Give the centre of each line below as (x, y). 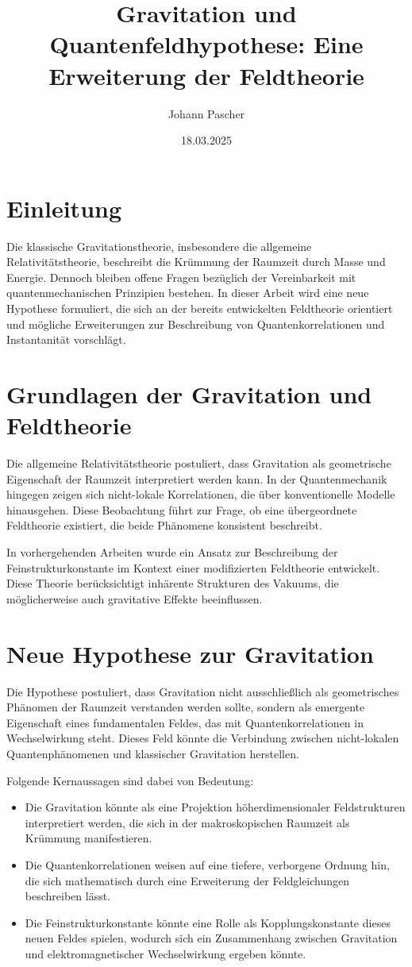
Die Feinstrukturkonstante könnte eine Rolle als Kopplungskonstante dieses (208, 922)
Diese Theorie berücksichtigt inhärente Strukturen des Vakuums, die (173, 583)
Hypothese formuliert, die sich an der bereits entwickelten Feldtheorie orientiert (200, 308)
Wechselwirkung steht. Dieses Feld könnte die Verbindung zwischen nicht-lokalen (203, 738)
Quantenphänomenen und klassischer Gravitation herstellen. (153, 753)
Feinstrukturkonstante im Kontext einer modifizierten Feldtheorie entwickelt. (193, 567)
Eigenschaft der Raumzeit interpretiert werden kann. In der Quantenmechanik (197, 478)
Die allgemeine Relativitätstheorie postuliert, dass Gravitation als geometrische (199, 463)
